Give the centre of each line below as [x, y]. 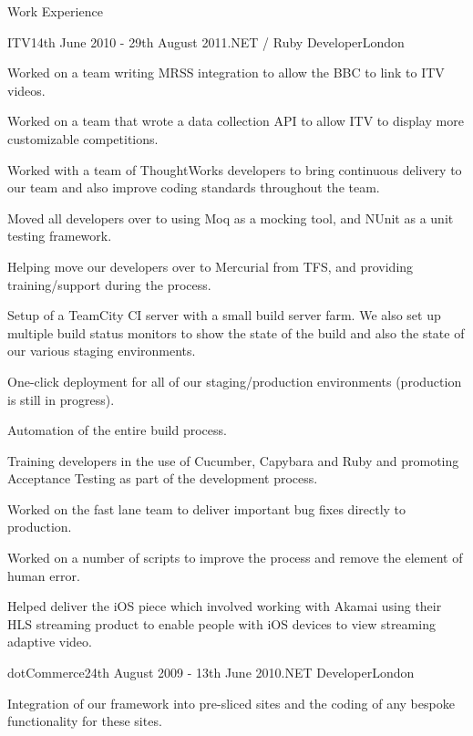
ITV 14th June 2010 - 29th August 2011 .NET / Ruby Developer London [206, 41]
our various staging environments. [102, 351]
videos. [26, 90]
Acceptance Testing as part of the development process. [163, 478]
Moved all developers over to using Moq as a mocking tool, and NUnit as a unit [231, 218]
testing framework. [60, 236]
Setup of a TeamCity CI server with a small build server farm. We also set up [224, 315]
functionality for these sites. [85, 721]
